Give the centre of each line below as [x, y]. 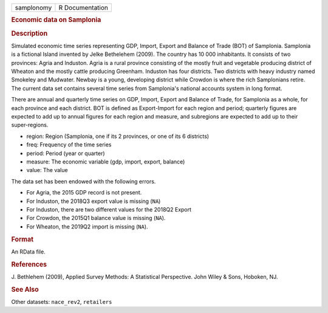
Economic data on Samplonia [56, 20]
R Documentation [84, 8]
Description [29, 33]
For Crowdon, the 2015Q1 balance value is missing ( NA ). [96, 218]
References [29, 264]
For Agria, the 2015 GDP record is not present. [84, 193]
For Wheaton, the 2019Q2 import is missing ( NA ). [87, 226]
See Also [25, 289]
